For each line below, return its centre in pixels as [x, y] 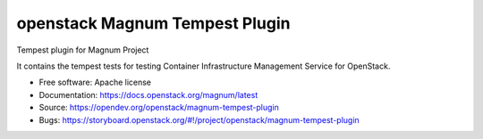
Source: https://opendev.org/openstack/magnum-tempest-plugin [159, 108]
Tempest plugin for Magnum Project [83, 50]
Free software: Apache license [95, 82]
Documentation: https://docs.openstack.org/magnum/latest [148, 94]
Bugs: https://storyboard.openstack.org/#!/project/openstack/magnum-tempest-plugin [199, 119]
